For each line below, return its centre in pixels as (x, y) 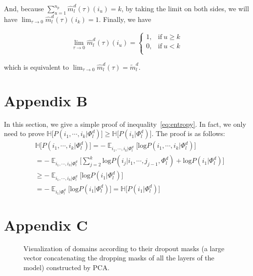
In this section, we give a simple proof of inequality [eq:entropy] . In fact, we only (125, 124)
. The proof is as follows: (188, 133)
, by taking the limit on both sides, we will (185, 8)
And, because (24, 8)
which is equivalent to (37, 67)
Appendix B (46, 100)
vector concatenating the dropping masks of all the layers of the (119, 258)
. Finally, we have (125, 19)
